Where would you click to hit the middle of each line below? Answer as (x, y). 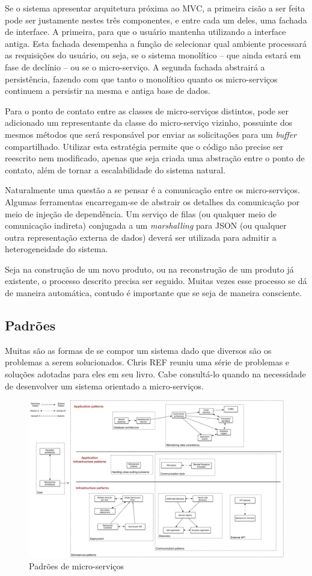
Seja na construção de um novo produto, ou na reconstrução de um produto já (149, 269)
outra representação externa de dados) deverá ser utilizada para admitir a (141, 237)
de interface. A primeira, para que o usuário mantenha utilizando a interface (145, 32)
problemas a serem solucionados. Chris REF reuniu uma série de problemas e (147, 362)
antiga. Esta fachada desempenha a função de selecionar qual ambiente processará (156, 43)
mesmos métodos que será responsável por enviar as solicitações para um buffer (151, 134)
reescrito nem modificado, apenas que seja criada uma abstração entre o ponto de (155, 158)
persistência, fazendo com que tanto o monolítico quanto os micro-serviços (141, 79)
